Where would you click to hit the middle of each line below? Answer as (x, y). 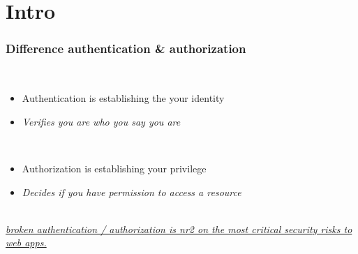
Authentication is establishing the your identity (123, 98)
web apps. (26, 242)
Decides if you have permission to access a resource (132, 192)
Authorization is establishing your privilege (114, 168)
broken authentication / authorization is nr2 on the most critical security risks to (179, 229)
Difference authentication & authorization (126, 48)
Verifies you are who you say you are (101, 121)
